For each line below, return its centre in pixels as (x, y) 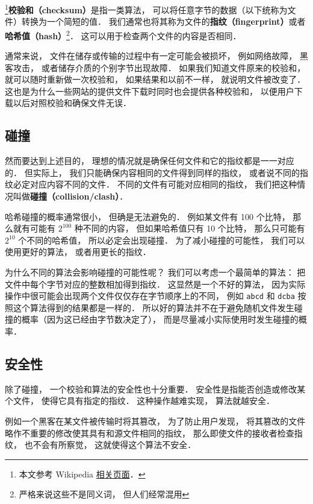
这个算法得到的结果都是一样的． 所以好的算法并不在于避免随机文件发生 (153, 307)
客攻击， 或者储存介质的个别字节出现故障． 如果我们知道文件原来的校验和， (155, 67)
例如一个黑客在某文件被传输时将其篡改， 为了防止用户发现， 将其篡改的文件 (155, 421)
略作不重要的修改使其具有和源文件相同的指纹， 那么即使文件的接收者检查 (150, 433)
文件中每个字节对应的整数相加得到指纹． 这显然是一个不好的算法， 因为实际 (155, 284)
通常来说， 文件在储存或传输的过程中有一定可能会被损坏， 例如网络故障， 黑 (156, 56)
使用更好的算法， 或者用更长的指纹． (78, 252)
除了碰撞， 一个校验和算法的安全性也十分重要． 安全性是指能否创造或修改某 (155, 389)
